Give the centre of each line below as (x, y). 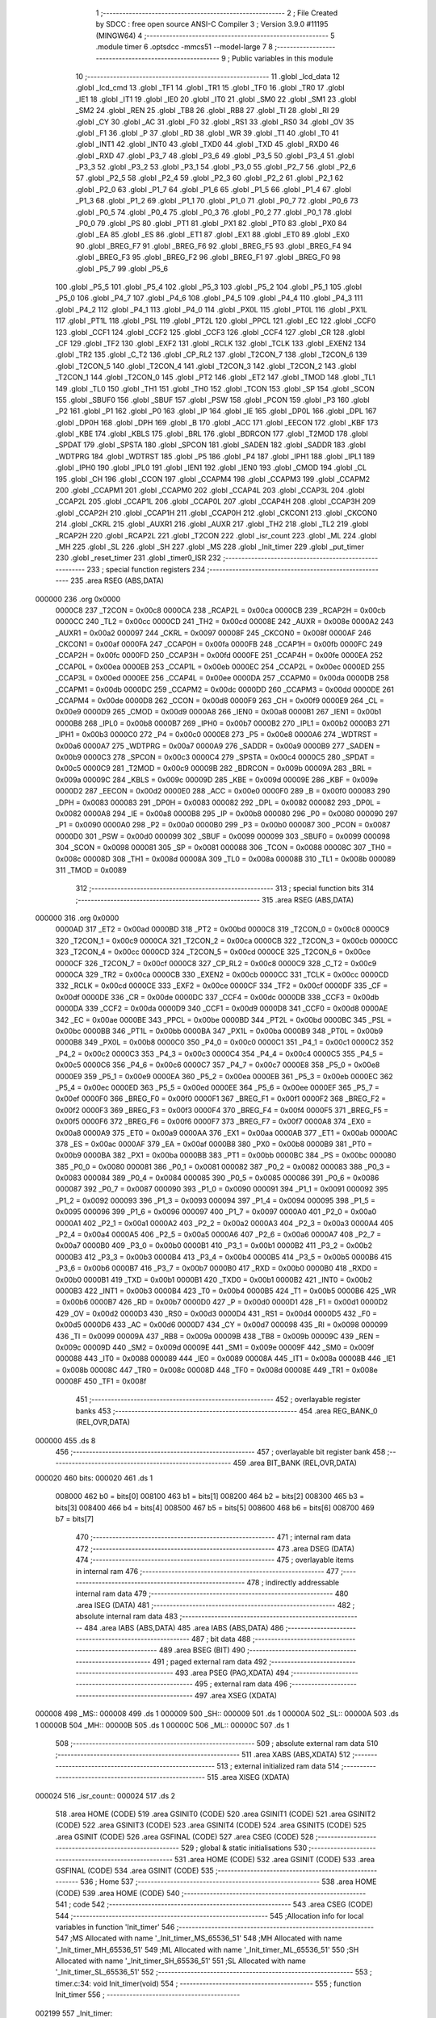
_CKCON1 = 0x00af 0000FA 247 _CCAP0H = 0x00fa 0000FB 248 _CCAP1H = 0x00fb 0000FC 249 (219, 644)
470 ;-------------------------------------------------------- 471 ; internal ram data (213, 1537)
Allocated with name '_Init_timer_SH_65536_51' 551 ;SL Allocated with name (181, 1961)
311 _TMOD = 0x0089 (91, 870)
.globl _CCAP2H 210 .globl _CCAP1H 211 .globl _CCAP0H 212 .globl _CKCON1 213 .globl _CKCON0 (216, 513)
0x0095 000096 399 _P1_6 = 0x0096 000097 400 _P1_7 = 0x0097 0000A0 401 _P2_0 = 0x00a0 (216, 1212)
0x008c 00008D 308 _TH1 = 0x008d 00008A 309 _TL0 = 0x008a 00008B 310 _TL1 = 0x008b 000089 (225, 859)
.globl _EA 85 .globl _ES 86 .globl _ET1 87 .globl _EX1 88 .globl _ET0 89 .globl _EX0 (213, 235)
